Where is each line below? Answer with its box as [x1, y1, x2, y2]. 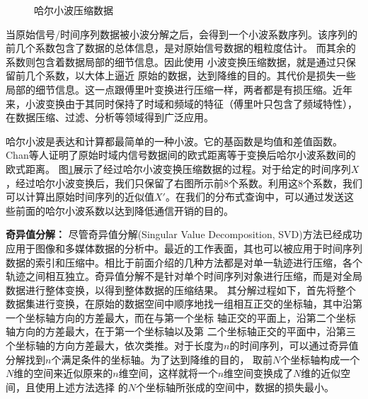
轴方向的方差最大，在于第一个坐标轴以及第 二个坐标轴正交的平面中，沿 [6, 324, 336, 339]
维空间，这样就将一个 [118, 366, 218, 381]
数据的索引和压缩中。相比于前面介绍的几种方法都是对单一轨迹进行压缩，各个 [6, 254, 362, 269]
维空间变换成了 [224, 366, 294, 381]
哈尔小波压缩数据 [34, 3, 113, 17]
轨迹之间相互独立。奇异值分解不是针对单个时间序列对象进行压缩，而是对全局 [6, 269, 362, 283]
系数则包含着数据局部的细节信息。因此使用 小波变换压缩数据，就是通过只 [6, 54, 346, 69]
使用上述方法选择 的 [35, 379, 128, 394]
